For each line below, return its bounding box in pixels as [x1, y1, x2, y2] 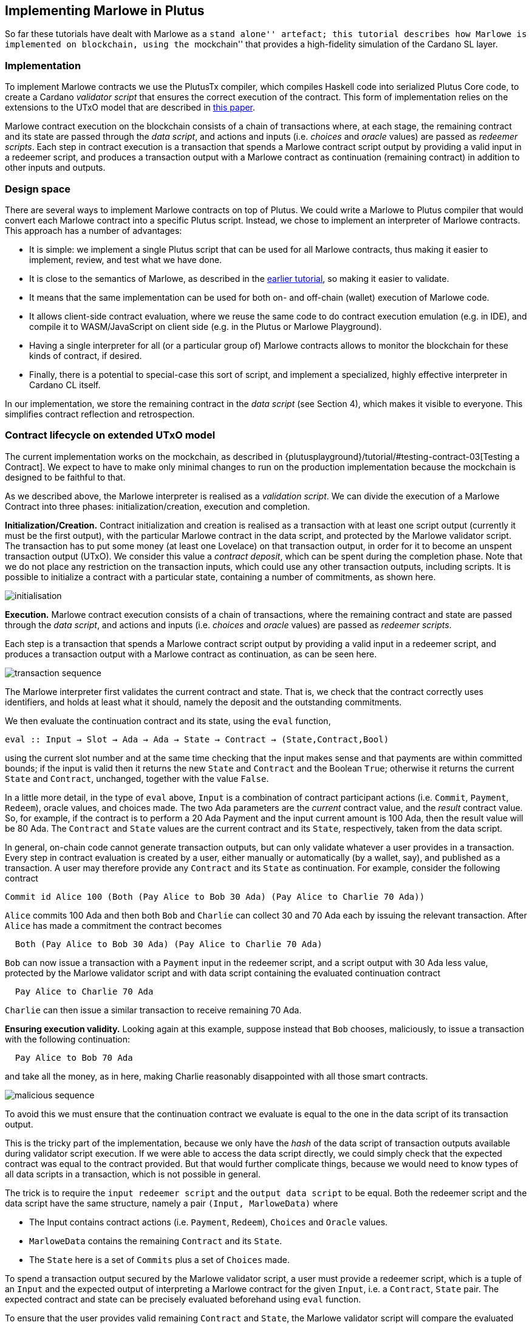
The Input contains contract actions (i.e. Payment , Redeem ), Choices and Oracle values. [29, 1216, 388, 1227]
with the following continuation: [5, 1033, 131, 1044]
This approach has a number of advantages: [5, 225, 182, 236]
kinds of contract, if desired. [29, 350, 142, 361]
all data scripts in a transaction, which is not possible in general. [5, 1168, 261, 1179]
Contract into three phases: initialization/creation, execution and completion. [5, 501, 310, 512]
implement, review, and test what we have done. [29, 254, 222, 265]
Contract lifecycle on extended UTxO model [5, 429, 216, 442]
